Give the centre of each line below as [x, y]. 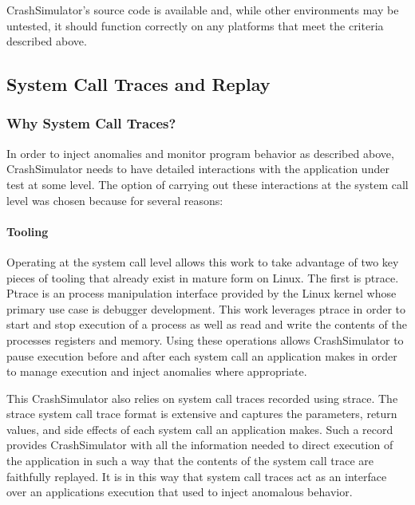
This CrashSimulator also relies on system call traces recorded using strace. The [202, 398]
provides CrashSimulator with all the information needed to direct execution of [200, 445]
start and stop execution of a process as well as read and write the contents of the [207, 324]
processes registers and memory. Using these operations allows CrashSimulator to [205, 339]
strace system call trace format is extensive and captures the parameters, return [202, 414]
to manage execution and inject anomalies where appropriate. [157, 371]
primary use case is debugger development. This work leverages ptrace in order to [206, 308]
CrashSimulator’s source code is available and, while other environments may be [203, 10]
